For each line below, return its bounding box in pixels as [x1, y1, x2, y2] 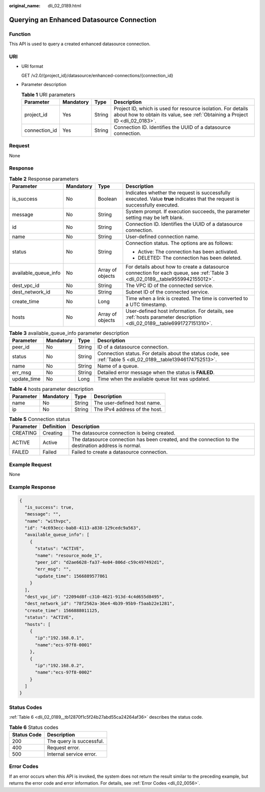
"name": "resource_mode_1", [35, 553, 103, 558]
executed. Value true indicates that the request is [125, 196, 239, 203]
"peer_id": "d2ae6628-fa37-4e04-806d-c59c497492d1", [35, 559, 164, 565]
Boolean [98, 196, 117, 203]
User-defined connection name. [125, 234, 200, 240]
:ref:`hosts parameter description [125, 314, 202, 321]
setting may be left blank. [125, 214, 184, 221]
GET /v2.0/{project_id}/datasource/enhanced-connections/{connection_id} [21, 72, 174, 78]
